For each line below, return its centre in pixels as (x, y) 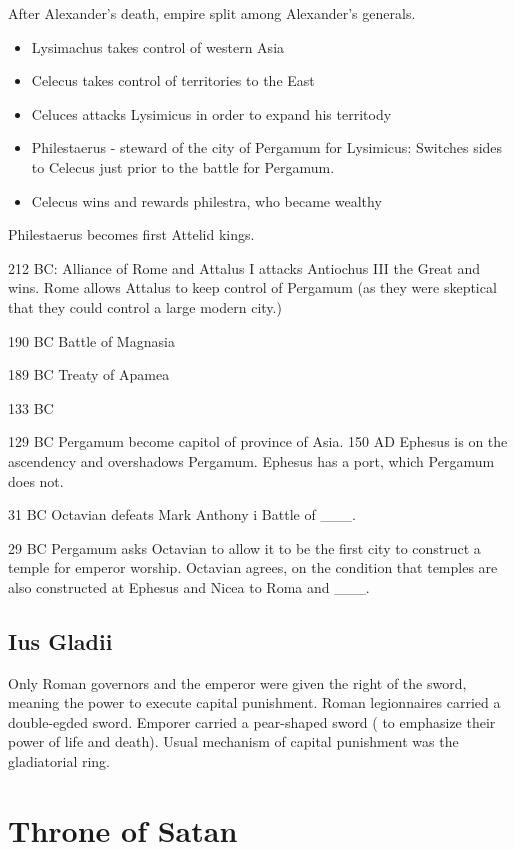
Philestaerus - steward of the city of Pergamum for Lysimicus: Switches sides (267, 147)
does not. (36, 480)
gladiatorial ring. (59, 761)
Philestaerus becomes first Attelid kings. (131, 234)
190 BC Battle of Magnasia (91, 340)
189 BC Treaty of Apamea (89, 374)
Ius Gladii (60, 640)
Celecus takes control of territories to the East (173, 80)
